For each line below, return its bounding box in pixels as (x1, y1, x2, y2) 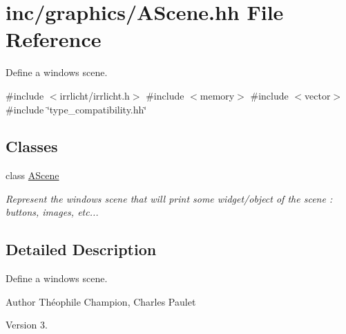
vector (305, 88, 331, 102)
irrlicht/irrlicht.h (59, 88, 130, 102)
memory (200, 88, 235, 102)
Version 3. (6, 317, 48, 332)
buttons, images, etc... (6, 205, 99, 219)
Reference (6, 25, 102, 53)
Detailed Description (6, 239, 157, 260)
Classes (6, 136, 58, 157)
